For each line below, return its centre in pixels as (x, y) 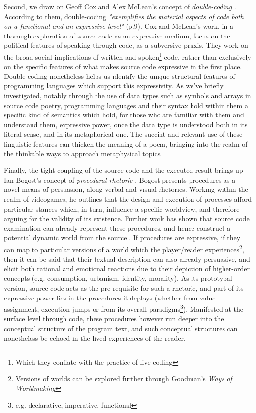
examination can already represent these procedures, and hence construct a (117, 228)
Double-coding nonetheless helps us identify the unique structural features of (120, 76)
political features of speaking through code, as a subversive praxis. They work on (126, 45)
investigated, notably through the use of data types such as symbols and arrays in (128, 95)
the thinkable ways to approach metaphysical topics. (83, 153)
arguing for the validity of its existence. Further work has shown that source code (127, 218)
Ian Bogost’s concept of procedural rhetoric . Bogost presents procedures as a (120, 179)
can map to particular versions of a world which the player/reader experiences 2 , (124, 248)
